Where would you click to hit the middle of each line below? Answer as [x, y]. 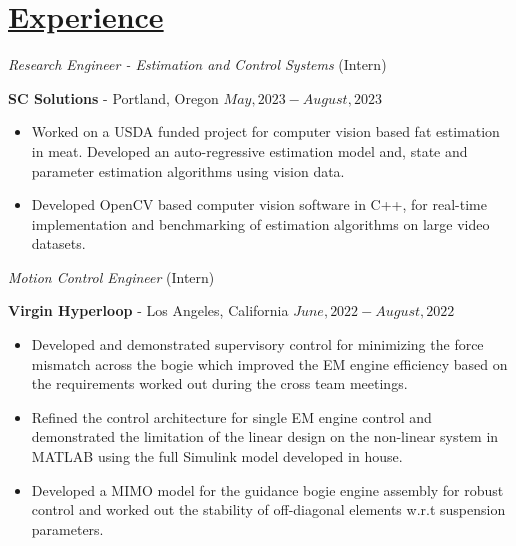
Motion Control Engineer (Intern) [111, 276]
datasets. [58, 243]
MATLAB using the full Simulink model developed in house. [217, 456]
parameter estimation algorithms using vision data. [188, 170]
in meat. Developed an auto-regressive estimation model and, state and [249, 150]
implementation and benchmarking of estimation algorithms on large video [260, 223]
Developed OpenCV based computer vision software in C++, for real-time [259, 204]
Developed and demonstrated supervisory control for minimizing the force [257, 344]
